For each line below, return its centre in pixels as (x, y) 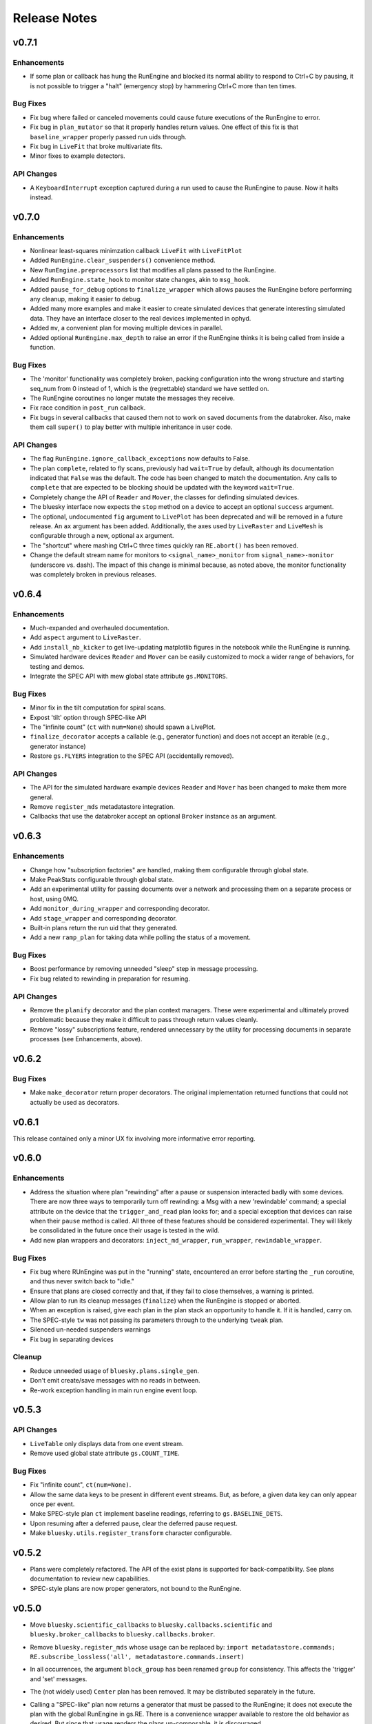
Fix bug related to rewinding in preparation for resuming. (110, 979)
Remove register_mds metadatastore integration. (103, 807)
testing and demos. (58, 666)
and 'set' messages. (59, 1678)
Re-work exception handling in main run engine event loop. (114, 1390)
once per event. (52, 1504)
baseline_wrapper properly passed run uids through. (108, 137)
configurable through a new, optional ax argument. (102, 536)
